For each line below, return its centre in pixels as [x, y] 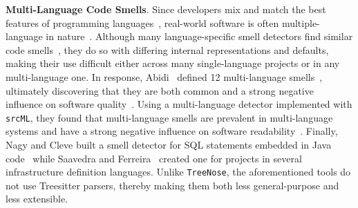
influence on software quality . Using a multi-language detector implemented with [179, 104]
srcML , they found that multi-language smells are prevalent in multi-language [169, 117]
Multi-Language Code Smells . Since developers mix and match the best [166, 9]
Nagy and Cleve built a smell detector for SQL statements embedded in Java [169, 144]
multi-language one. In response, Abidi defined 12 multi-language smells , [164, 76]
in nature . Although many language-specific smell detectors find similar [199, 36]
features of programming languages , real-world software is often [142, 22]
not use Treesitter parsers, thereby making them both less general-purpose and [172, 185]
